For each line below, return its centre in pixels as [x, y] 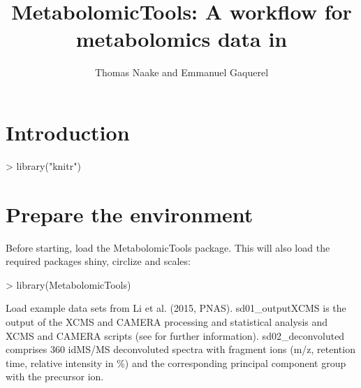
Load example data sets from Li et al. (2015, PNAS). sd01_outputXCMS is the [176, 308]
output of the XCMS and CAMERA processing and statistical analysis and [167, 321]
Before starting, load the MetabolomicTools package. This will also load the [168, 247]
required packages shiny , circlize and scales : [98, 261]
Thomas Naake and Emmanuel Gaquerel [182, 72]
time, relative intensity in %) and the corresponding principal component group [176, 362]
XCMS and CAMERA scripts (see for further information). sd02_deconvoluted [175, 335]
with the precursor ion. [55, 376]
